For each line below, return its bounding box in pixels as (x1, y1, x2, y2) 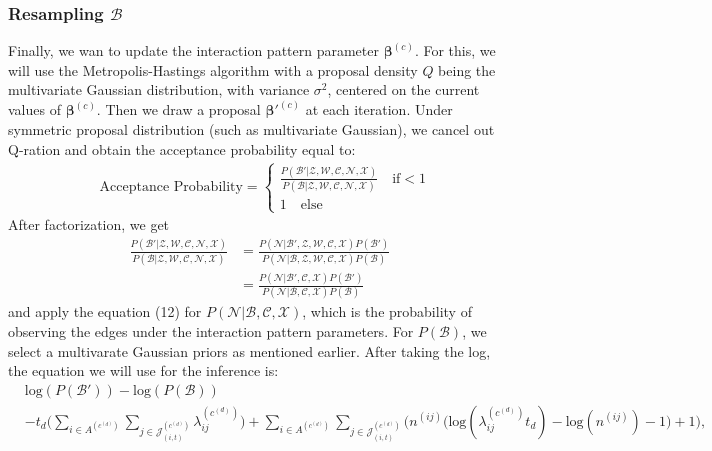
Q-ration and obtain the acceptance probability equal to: (8, 138, 356, 159)
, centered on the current (327, 79, 480, 100)
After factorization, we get (8, 214, 170, 235)
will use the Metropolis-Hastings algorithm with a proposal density (8, 59, 418, 80)
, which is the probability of (302, 301, 472, 322)
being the (438, 59, 496, 80)
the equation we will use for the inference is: (8, 360, 279, 381)
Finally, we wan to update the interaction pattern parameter (8, 40, 379, 61)
